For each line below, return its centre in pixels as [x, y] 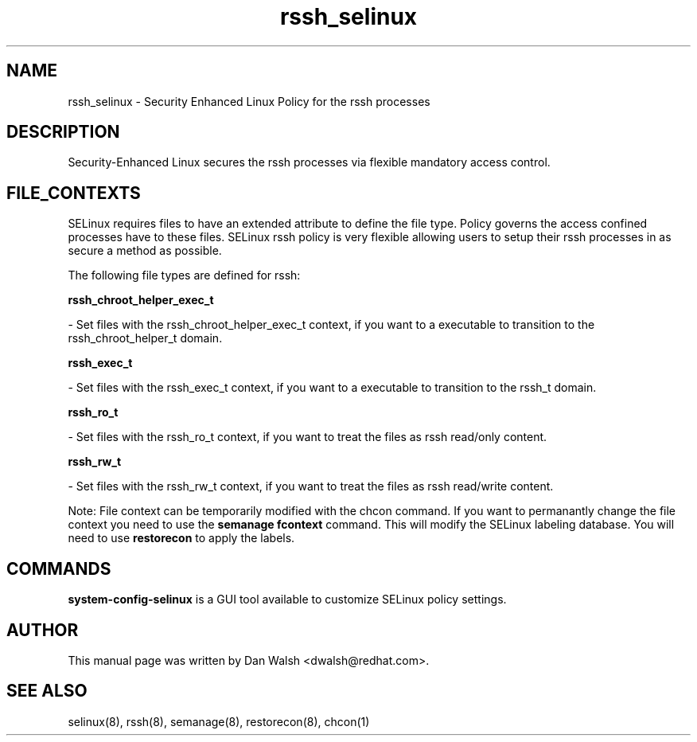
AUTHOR [43, 630]
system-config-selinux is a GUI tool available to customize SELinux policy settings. [287, 599]
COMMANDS [59, 568]
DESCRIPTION [63, 132]
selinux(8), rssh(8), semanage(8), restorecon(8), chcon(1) [219, 721]
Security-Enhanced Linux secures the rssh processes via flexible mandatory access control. [309, 162]
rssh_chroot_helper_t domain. [145, 338]
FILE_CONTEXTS [74, 193]
